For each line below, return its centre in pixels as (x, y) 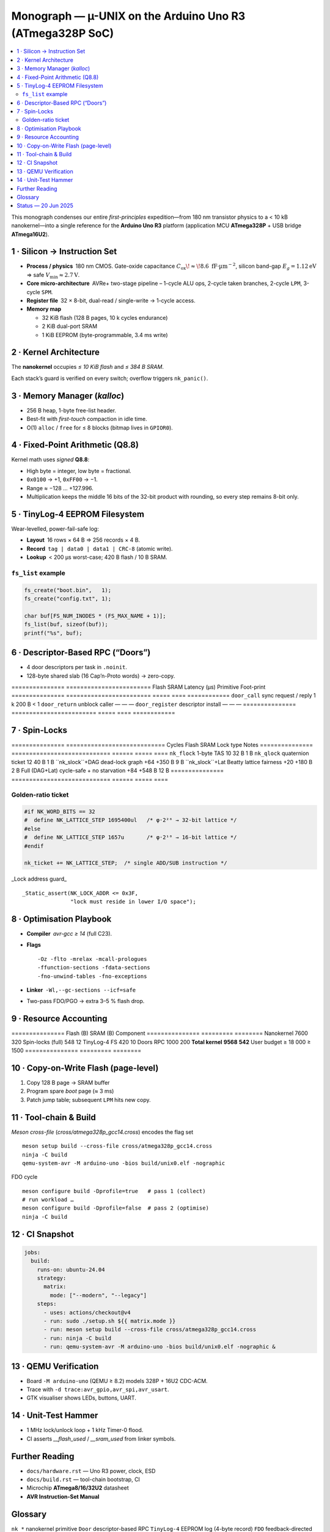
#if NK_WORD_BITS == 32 (60, 812)
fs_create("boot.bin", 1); (68, 590)
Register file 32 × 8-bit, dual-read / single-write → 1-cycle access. (111, 301)
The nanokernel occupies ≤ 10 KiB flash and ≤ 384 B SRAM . (88, 367)
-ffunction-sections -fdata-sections (94, 968)
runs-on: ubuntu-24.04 (71, 1269)
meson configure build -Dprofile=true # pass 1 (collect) (114, 1191)
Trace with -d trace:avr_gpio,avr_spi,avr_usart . (98, 1390)
